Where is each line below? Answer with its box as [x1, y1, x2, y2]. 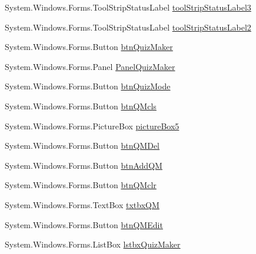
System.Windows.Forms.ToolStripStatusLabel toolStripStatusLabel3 [5, 1, 251, 13]
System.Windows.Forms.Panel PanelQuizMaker [5, 60, 175, 72]
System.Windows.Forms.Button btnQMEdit [5, 218, 163, 230]
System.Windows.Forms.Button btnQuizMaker [5, 41, 173, 53]
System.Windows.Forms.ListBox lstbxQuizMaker [5, 238, 181, 250]
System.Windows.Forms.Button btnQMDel [5, 139, 160, 152]
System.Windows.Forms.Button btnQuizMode [5, 80, 171, 92]
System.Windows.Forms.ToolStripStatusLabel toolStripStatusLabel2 [5, 21, 251, 33]
